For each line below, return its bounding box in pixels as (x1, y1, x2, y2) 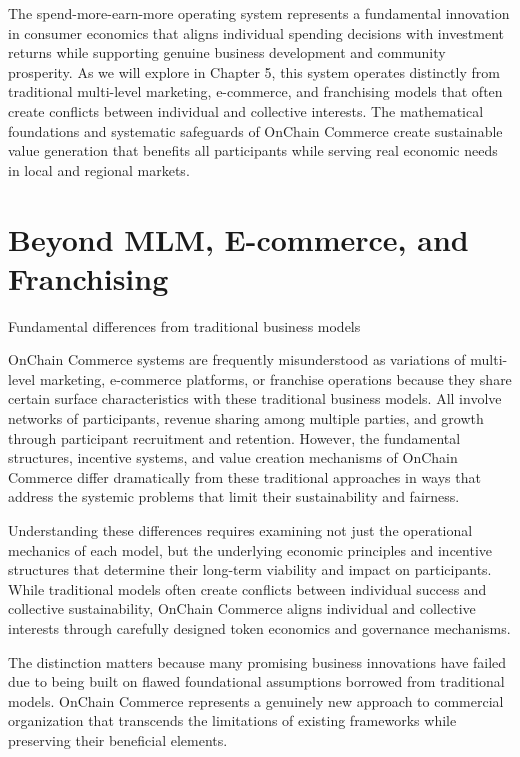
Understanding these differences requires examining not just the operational (8, 520, 473, 540)
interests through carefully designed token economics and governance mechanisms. (8, 617, 511, 638)
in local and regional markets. (8, 159, 190, 180)
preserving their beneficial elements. (8, 729, 228, 750)
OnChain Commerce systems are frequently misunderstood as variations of (8, 349, 466, 370)
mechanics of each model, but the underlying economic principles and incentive (8, 539, 493, 560)
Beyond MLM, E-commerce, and (8, 218, 469, 259)
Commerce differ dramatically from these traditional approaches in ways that (8, 466, 481, 487)
